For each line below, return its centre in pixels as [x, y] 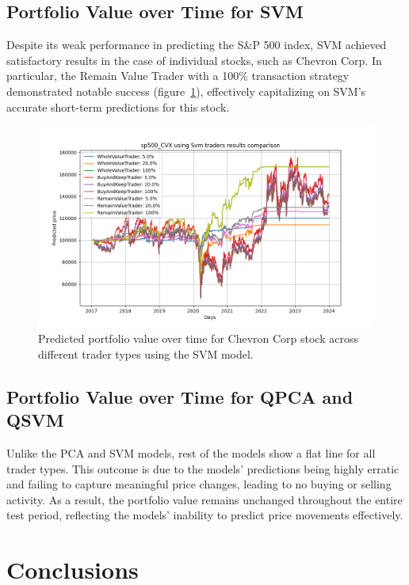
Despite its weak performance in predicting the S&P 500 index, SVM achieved [197, 45]
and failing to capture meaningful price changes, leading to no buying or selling [199, 484]
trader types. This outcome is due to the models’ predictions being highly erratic [203, 468]
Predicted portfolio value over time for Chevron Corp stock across [198, 338]
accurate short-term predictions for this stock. [118, 106]
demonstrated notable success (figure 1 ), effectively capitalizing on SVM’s [186, 91]
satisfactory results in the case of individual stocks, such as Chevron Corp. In [194, 60]
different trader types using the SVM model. [146, 353]
